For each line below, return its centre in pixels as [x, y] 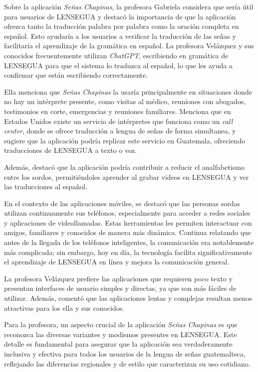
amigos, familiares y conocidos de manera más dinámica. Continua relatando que [128, 232]
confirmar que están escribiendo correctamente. [76, 75]
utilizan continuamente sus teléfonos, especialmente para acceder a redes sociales [127, 213]
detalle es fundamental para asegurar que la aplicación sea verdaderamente [118, 344]
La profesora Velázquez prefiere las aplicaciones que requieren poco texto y [118, 278]
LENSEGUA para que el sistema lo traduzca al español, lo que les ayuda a [118, 65]
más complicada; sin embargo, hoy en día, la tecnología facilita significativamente [128, 252]
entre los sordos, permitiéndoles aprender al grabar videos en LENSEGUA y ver [127, 177]
